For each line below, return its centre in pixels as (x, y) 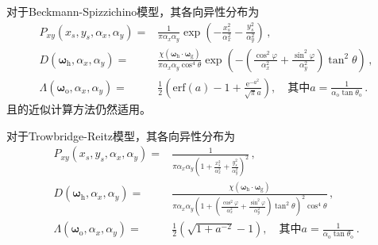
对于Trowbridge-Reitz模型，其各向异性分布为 (121, 135)
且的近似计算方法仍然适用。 (79, 109)
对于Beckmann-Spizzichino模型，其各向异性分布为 (133, 11)
